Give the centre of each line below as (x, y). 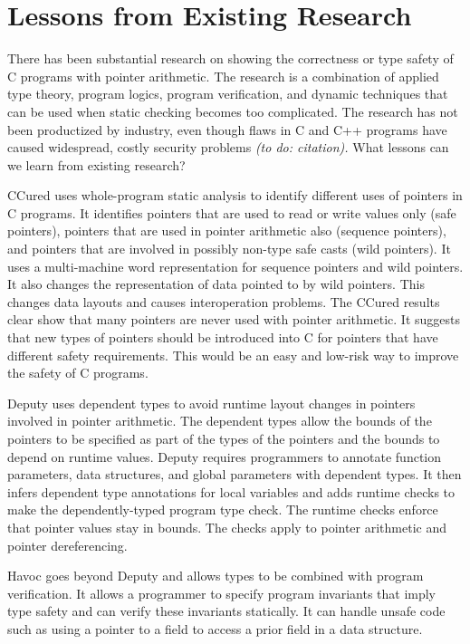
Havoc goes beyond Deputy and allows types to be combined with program (216, 576)
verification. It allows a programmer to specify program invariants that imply (222, 593)
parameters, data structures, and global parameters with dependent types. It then (235, 474)
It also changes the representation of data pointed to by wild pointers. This (216, 284)
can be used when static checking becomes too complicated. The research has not (233, 111)
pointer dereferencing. (67, 545)
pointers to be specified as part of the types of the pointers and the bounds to (224, 438)
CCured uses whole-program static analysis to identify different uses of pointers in (235, 195)
